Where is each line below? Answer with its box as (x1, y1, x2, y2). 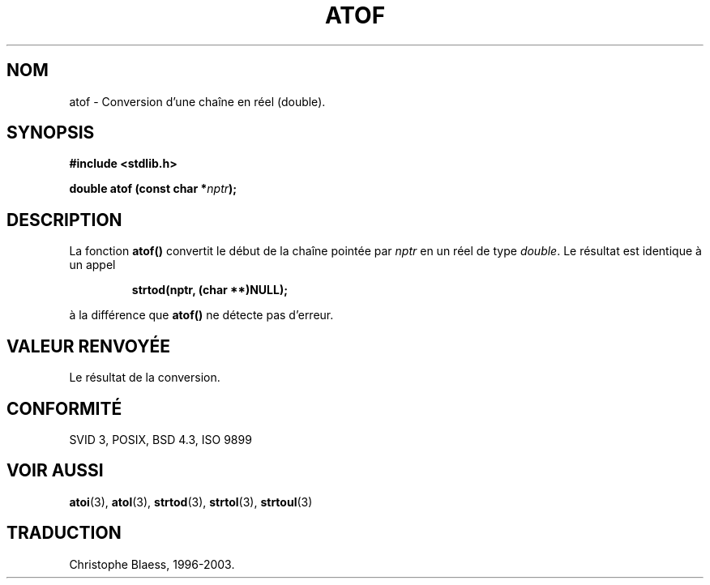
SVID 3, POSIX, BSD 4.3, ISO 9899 (69, 432, 252, 446)
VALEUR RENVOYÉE (6, 335, 170, 357)
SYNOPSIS (6, 122, 95, 143)
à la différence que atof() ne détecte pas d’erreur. (69, 308, 334, 322)
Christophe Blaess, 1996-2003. (69, 557, 235, 571)
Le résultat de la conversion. (69, 370, 220, 385)
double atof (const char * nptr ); (69, 181, 237, 196)
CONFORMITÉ (6, 398, 122, 419)
